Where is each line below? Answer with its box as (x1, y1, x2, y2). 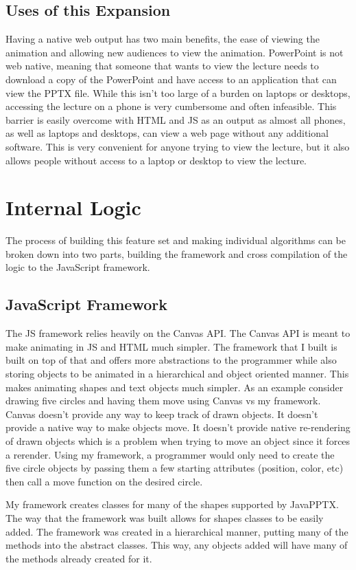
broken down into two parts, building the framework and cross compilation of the (5, 246, 348, 261)
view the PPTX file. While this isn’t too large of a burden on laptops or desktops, (5, 85, 351, 100)
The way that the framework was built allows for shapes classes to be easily (5, 510, 324, 525)
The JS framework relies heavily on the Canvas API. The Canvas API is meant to (5, 326, 351, 340)
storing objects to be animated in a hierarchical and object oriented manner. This (5, 366, 349, 381)
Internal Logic (5, 193, 141, 221)
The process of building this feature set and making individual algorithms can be (5, 233, 346, 248)
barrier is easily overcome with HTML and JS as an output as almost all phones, (5, 112, 346, 127)
